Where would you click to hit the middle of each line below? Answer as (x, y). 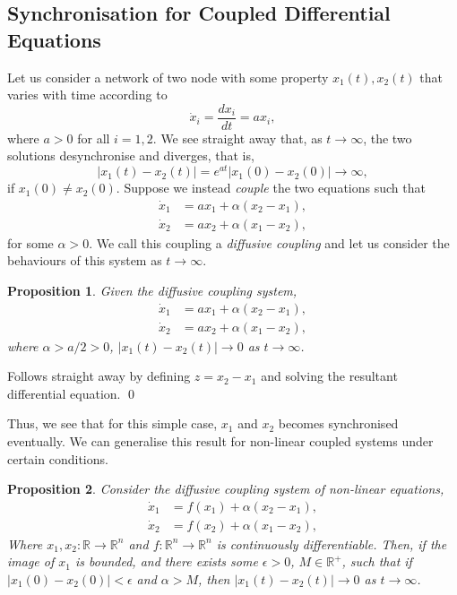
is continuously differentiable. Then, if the (332, 543)
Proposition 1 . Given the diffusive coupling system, (152, 290)
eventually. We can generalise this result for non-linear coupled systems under (220, 440)
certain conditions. (58, 458)
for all (94, 138)
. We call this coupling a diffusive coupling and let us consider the (269, 242)
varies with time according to (87, 95)
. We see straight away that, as (237, 138)
